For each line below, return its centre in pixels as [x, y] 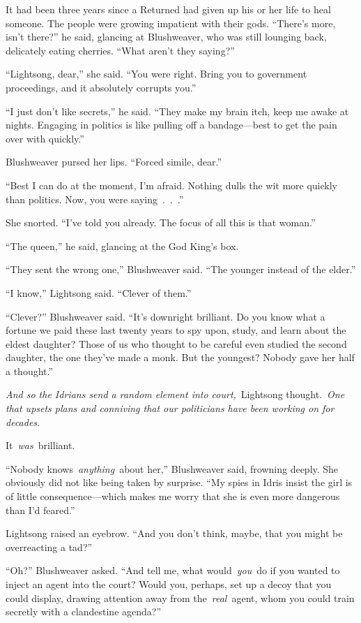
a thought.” [30, 371]
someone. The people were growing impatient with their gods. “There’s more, [171, 23]
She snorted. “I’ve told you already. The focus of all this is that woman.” [161, 222]
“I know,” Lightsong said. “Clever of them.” [99, 292]
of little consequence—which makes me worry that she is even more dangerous [173, 496]
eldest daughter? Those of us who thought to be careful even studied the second [176, 343]
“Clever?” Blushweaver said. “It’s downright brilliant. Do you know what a [166, 316]
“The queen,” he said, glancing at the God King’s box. [122, 245]
